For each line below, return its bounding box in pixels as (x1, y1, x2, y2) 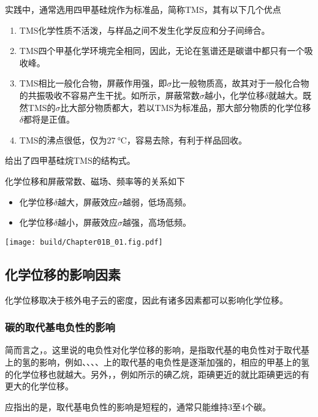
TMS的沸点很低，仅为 (19, 133, 107, 146)
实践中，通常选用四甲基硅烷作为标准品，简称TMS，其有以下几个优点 (5, 3, 281, 15)
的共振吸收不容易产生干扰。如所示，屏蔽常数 (19, 88, 200, 101)
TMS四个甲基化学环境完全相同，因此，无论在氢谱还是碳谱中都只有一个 (19, 44, 305, 57)
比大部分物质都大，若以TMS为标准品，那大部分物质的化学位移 (60, 101, 311, 113)
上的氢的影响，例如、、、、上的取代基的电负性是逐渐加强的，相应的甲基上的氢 (5, 355, 309, 368)
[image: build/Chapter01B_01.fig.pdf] (5, 237, 163, 247)
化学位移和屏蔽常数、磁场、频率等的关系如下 (5, 174, 185, 187)
